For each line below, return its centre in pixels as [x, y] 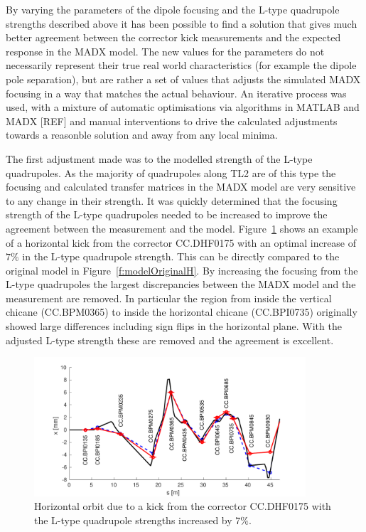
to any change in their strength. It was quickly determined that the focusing [172, 200]
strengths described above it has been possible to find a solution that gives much [182, 23]
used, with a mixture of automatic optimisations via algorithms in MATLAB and [183, 107]
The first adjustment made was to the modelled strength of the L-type [159, 158]
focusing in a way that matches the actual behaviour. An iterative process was [176, 93]
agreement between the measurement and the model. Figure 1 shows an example [182, 228]
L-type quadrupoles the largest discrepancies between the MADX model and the [181, 284]
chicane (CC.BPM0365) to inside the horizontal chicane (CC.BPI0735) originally [182, 312]
